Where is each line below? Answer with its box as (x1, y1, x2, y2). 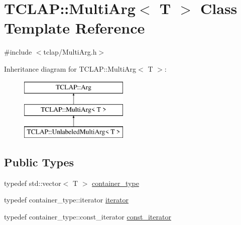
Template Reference (4, 18, 145, 38)
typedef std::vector (4, 177, 61, 188)
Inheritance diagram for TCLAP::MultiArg (4, 63, 137, 74)
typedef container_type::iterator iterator (4, 194, 129, 205)
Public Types (4, 154, 74, 169)
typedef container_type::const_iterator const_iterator (4, 211, 171, 221)
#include (4, 47, 32, 57)
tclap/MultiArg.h (43, 47, 97, 57)
